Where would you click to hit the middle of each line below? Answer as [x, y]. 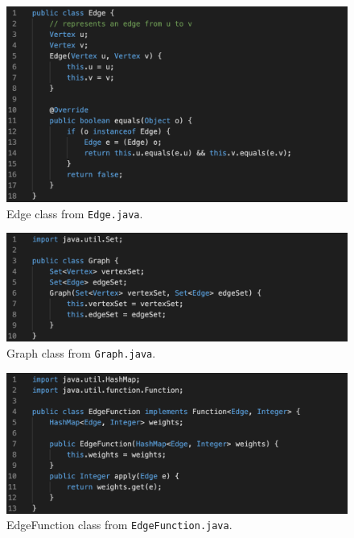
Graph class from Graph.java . [81, 352]
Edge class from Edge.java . [75, 213]
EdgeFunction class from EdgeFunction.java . [119, 525]
